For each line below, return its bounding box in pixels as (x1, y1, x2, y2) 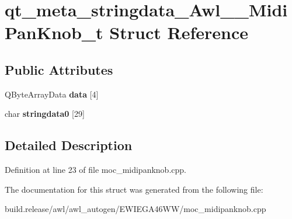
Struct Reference (109, 20, 248, 44)
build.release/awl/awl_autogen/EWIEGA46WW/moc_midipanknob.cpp (5, 203, 266, 215)
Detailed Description (5, 136, 133, 154)
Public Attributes (5, 60, 113, 78)
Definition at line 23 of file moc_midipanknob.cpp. (5, 164, 186, 176)
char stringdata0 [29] (5, 107, 85, 120)
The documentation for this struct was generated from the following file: (5, 183, 263, 195)
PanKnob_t (5, 20, 103, 44)
